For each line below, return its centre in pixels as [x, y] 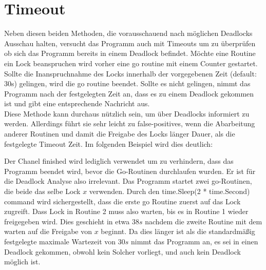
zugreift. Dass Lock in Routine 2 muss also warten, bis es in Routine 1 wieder [126, 211]
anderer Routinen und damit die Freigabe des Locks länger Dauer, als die [120, 134]
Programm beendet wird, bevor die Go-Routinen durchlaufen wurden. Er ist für [130, 171]
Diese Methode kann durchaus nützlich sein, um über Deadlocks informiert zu [127, 113]
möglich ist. [22, 262]
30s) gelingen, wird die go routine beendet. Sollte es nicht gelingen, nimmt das [127, 83]
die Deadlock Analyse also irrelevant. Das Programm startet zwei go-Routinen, [128, 181]
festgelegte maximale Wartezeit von [60, 241]
